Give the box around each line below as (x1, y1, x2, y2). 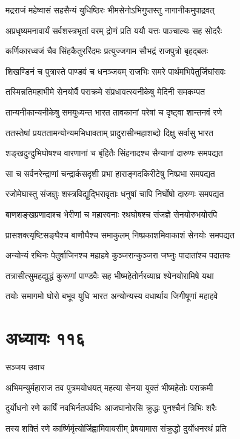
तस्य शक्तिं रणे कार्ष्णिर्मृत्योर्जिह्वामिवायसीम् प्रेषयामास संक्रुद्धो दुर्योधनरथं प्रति (5, 421, 227, 434)
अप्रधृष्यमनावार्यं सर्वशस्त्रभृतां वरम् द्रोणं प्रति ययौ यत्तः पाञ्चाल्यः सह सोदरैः (5, 24, 222, 36)
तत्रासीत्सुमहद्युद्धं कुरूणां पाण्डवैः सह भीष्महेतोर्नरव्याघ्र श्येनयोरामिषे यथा (5, 269, 214, 282)
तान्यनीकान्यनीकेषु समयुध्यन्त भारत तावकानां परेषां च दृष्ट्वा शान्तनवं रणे (5, 105, 222, 118)
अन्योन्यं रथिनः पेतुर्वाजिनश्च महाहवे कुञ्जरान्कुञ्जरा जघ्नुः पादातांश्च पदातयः (5, 249, 231, 261)
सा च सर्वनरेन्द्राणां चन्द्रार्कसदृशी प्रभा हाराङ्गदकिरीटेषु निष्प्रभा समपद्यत (5, 167, 215, 179)
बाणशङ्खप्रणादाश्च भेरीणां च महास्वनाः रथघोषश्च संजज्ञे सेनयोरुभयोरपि (5, 207, 218, 220)
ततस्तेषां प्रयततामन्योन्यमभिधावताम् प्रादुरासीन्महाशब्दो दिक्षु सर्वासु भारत (5, 126, 213, 139)
